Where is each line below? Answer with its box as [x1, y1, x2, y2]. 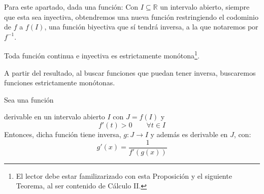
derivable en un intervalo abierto [4, 111, 105, 122]
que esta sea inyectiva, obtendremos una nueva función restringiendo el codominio [4, 11, 258, 22]
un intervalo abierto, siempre [160, 2, 250, 12]
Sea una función [4, 94, 54, 105]
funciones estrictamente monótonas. [4, 77, 115, 88]
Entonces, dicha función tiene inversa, [4, 129, 121, 139]
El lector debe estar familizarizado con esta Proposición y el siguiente [16, 170, 232, 181]
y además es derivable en [150, 129, 228, 139]
